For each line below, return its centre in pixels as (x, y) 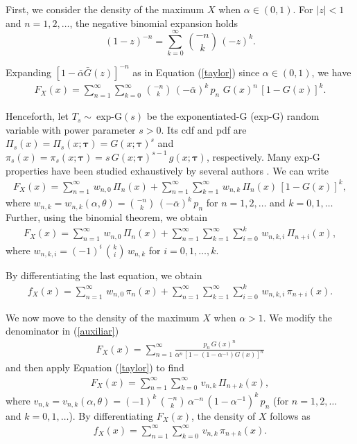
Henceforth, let (37, 116)
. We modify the (297, 317)
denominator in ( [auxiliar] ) (62, 331)
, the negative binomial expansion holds (154, 23)
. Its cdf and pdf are (204, 129)
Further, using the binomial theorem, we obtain (106, 217)
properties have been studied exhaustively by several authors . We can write (167, 170)
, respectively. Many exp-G (263, 156)
